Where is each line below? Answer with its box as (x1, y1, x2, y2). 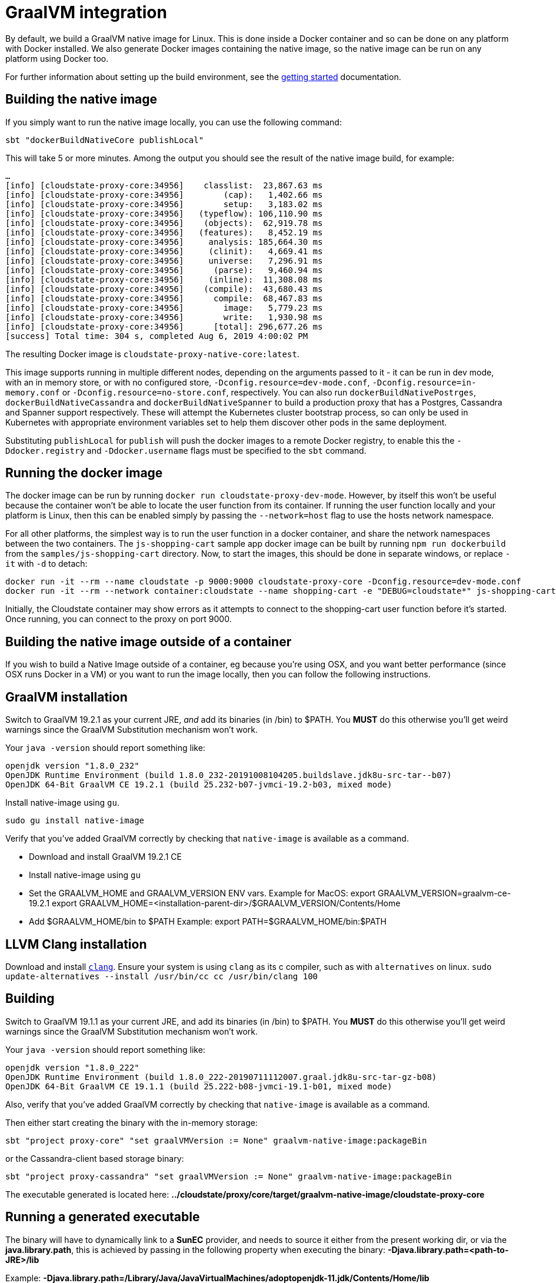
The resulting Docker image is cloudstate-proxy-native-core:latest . (5, 348, 299, 359)
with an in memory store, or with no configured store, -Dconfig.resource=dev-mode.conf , (5, 377, 370, 387)
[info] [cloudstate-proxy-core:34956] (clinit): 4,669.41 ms (5, 246, 323, 256)
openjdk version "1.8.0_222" (5, 1062, 139, 1072)
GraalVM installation (5, 689, 128, 704)
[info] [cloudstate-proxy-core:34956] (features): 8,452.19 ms (5, 227, 323, 237)
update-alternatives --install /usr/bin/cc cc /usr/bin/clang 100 (5, 971, 318, 981)
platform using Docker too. (5, 53, 109, 64)
